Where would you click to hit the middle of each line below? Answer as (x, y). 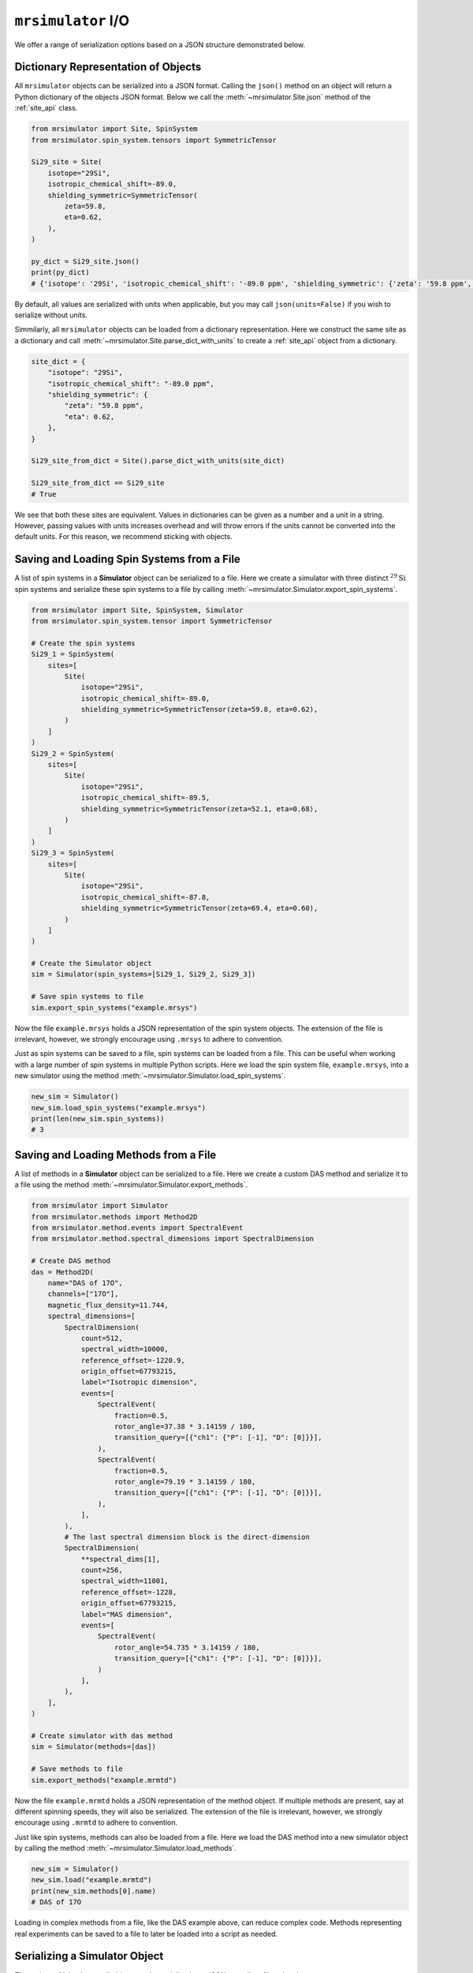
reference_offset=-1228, (129, 1592)
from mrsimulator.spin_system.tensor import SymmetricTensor (152, 621)
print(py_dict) (60, 273)
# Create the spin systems (83, 643)
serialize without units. (51, 315)
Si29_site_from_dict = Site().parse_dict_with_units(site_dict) (158, 461)
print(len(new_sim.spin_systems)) (98, 1118)
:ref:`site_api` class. (46, 108)
